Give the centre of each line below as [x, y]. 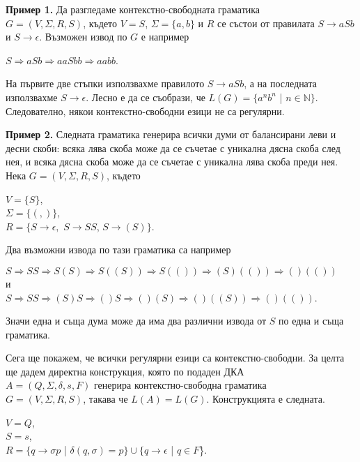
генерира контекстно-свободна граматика [180, 385]
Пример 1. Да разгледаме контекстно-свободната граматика [133, 9]
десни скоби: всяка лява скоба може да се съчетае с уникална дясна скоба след [173, 148]
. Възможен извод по [83, 37]
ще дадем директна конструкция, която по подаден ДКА [125, 371]
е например [165, 37]
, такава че [105, 399]
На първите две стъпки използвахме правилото [105, 83]
